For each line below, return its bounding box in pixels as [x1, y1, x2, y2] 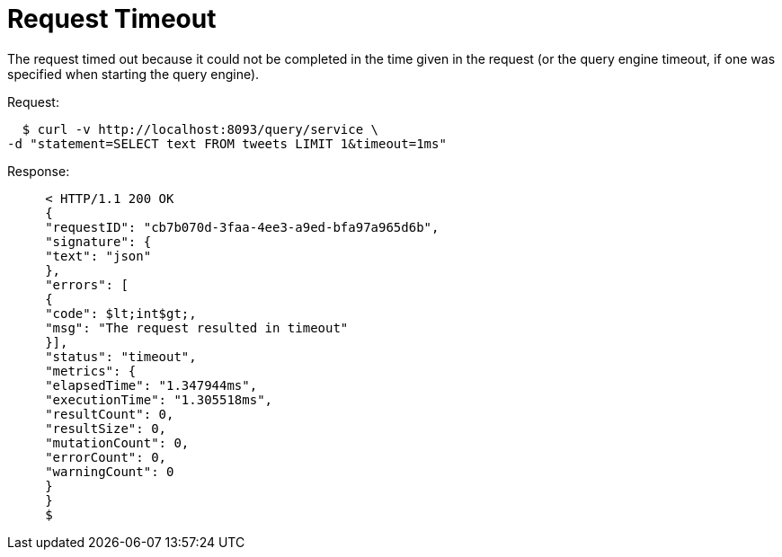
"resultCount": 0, [45, 406, 174, 421]
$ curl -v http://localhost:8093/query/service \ [22, 121, 379, 137]
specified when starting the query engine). [7, 66, 260, 82]
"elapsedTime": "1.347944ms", [45, 377, 258, 393]
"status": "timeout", [45, 349, 197, 364]
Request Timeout [7, 4, 217, 34]
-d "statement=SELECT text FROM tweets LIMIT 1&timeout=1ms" [7, 136, 447, 151]
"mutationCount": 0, [45, 435, 190, 450]
